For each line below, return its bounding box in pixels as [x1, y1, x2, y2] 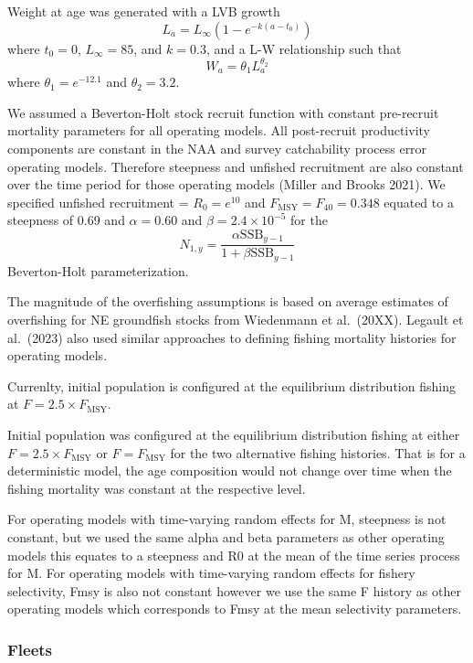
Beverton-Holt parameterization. [7, 261, 189, 280]
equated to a [384, 192, 454, 211]
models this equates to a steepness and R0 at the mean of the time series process [7, 545, 460, 564]
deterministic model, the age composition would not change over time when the [7, 461, 452, 480]
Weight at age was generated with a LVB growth [7, 2, 280, 20]
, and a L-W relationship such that [205, 38, 402, 58]
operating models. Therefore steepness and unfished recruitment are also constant [7, 156, 464, 176]
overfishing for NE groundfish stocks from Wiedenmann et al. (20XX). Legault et [7, 310, 464, 329]
